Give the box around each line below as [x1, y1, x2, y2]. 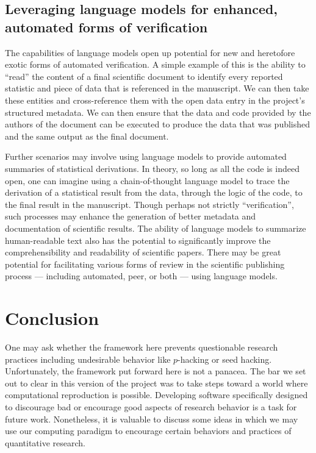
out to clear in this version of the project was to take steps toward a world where [5, 376, 308, 389]
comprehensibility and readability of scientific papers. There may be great [5, 246, 281, 259]
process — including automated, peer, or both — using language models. [5, 269, 278, 282]
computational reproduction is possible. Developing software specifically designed [5, 388, 308, 401]
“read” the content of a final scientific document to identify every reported [5, 70, 283, 82]
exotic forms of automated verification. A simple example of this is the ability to [5, 58, 306, 71]
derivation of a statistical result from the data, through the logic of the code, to [5, 186, 303, 199]
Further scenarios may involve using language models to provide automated [5, 150, 287, 163]
